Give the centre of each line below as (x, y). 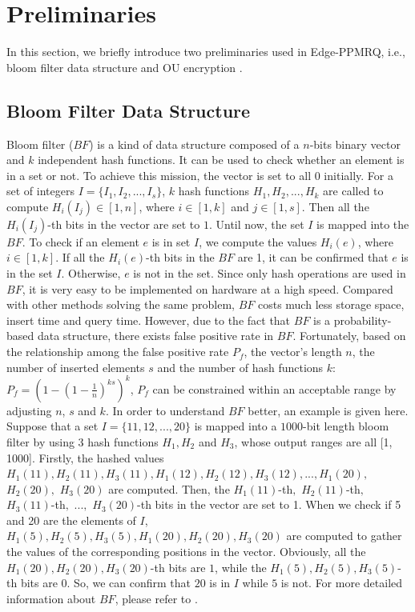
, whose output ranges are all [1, (313, 441)
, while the (241, 567)
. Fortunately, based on (349, 336)
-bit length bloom (346, 426)
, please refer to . (156, 598)
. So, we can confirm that (129, 583)
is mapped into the (363, 224)
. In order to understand (165, 410)
